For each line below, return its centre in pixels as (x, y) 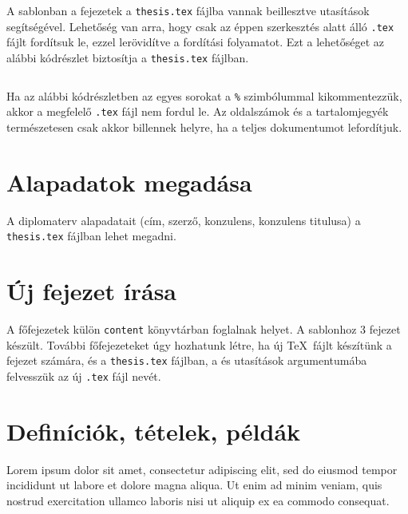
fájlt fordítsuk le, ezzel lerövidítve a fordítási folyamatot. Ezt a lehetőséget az (196, 42)
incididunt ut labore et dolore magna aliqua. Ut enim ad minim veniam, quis (194, 485)
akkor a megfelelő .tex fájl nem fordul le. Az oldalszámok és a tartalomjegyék (198, 111)
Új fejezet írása (92, 291)
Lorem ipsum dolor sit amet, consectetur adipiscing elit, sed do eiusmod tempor (202, 469)
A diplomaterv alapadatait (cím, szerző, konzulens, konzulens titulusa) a (184, 220)
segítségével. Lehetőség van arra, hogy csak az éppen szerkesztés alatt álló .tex (200, 26)
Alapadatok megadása (129, 182)
